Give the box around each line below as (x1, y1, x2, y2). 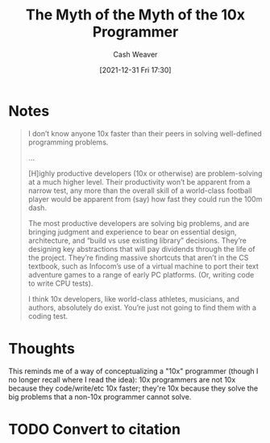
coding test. (27, 311, 69, 320)
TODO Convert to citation (8, 420, 181, 438)
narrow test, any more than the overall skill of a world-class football (27, 186, 252, 195)
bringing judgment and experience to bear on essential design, (27, 227, 237, 236)
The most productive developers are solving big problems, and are (27, 218, 250, 228)
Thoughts (8, 339, 75, 357)
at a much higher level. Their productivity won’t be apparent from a (27, 177, 251, 186)
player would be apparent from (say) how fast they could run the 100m (27, 194, 263, 203)
